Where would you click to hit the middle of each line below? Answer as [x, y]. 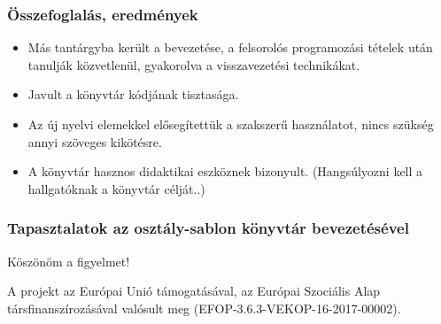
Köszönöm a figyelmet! [69, 261]
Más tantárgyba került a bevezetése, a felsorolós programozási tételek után [230, 47]
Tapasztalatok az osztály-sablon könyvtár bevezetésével [208, 228]
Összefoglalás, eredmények [103, 14]
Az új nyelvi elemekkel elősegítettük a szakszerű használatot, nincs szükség [231, 124]
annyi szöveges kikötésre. [95, 141]
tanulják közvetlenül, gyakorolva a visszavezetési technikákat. [194, 64]
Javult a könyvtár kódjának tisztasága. [133, 94]
